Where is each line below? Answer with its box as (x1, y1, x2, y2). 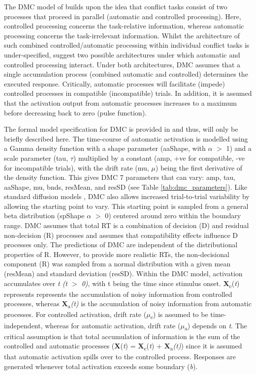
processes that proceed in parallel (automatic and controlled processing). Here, (4, 11, 241, 21)
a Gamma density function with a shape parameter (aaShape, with (4, 143, 206, 153)
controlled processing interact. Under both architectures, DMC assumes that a (4, 59, 240, 69)
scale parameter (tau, (4, 152, 68, 163)
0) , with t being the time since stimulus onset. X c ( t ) (81, 278, 240, 289)
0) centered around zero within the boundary (105, 210, 241, 221)
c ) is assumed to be (150, 309, 208, 321)
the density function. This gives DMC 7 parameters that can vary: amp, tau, (4, 172, 236, 182)
